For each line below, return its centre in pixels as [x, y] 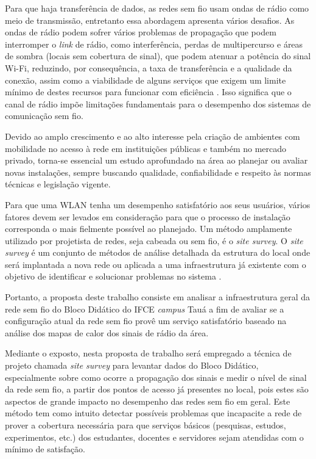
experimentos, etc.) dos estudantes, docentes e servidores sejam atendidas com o [154, 437]
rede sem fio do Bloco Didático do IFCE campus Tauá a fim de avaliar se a [145, 309]
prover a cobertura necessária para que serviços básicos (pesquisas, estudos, [146, 425]
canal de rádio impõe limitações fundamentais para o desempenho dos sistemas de [158, 103]
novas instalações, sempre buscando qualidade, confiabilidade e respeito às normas [158, 172]
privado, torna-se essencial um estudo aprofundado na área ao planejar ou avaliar [156, 160]
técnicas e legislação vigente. [58, 184]
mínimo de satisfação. [45, 449]
